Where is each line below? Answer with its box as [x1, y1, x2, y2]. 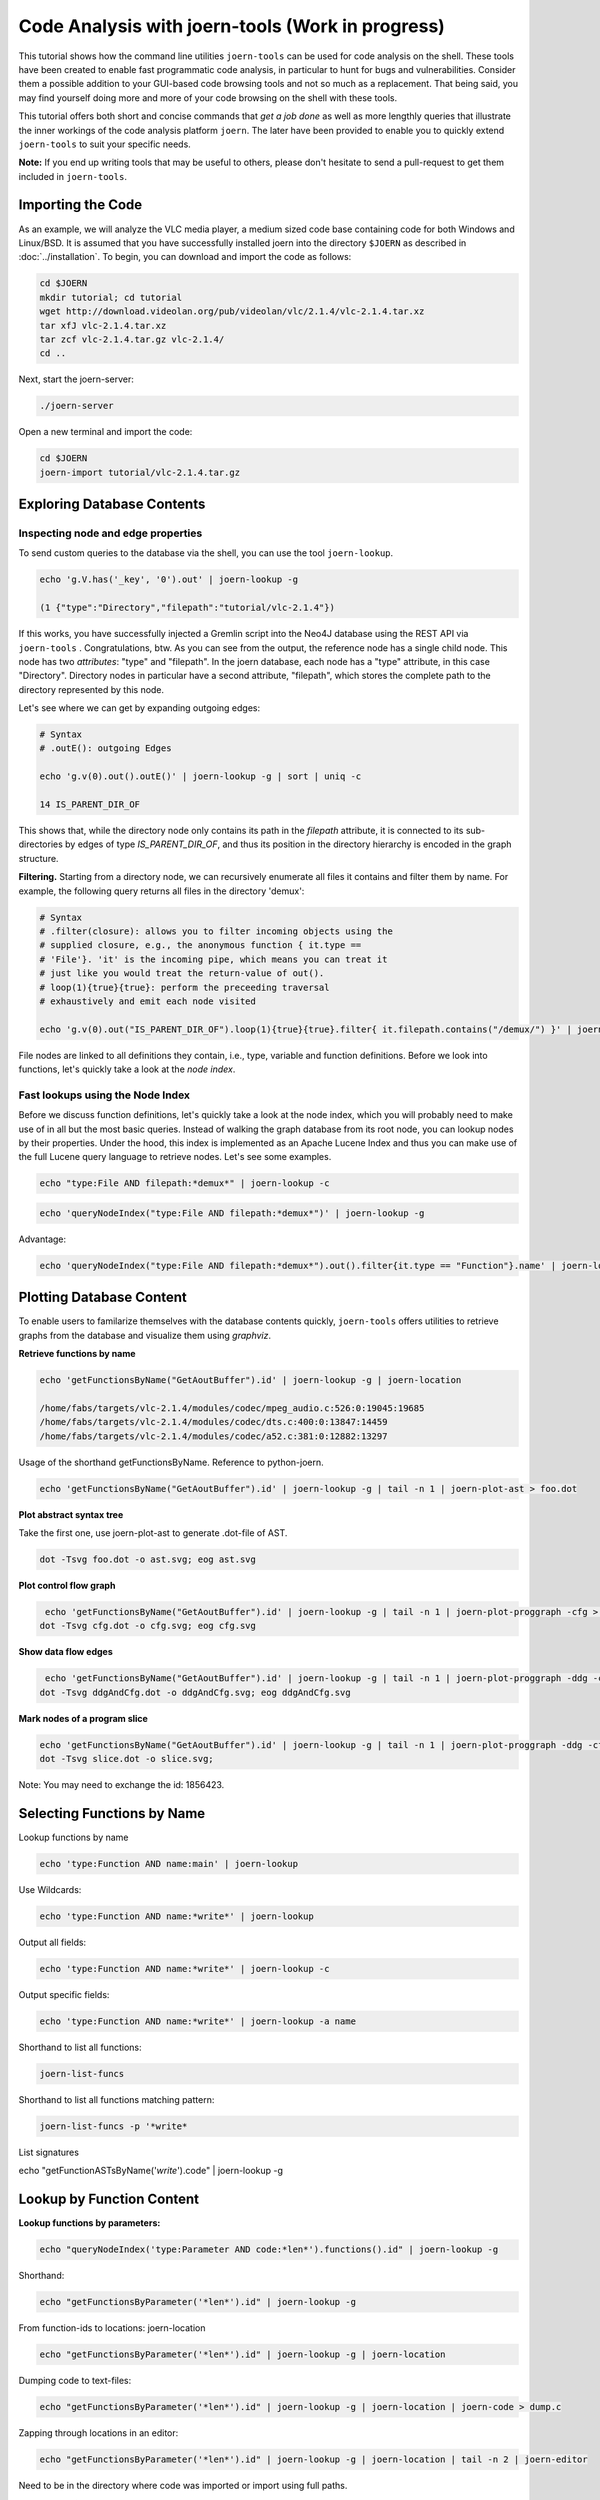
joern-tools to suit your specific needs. [18, 138, 192, 150]
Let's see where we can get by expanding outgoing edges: [18, 702, 261, 714]
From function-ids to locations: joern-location [18, 2322, 206, 2334]
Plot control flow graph [18, 1580, 116, 1592]
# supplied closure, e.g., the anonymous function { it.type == [39, 940, 362, 951]
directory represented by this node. [18, 683, 165, 695]
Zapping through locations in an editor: [18, 2427, 179, 2439]
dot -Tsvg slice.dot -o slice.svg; [39, 1753, 214, 1765]
